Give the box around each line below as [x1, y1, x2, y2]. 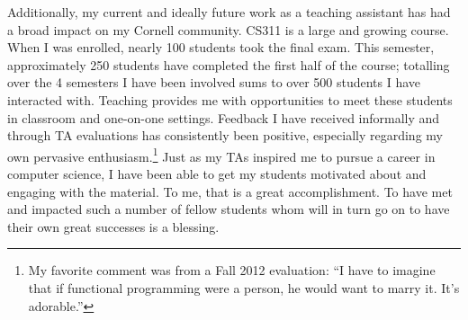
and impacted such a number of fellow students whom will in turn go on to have [7, 200, 450, 218]
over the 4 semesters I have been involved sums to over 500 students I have [7, 73, 421, 92]
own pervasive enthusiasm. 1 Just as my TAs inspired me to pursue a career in [7, 144, 436, 165]
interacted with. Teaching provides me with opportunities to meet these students [7, 90, 453, 109]
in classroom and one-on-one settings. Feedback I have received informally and [7, 108, 440, 127]
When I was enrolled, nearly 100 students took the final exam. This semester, [7, 38, 435, 57]
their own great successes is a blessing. [7, 217, 220, 236]
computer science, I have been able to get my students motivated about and [7, 164, 427, 182]
